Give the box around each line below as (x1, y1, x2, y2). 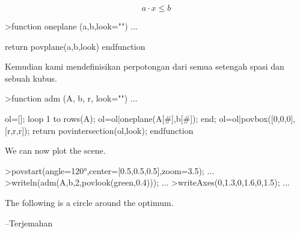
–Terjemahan (5, 216, 53, 229)
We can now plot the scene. (5, 144, 106, 157)
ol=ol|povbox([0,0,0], (219, 112, 296, 124)
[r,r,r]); (5, 124, 30, 136)
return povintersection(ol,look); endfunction (32, 124, 194, 136)
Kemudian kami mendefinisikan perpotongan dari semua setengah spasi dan (5, 60, 284, 73)
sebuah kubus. (5, 71, 57, 84)
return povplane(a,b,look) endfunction (5, 40, 145, 52)
